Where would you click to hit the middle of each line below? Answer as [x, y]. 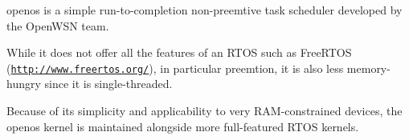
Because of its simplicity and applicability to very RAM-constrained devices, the [204, 111]
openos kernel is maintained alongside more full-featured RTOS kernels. [183, 126]
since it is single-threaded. [108, 84]
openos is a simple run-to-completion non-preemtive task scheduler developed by [204, 10]
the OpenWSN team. [58, 25]
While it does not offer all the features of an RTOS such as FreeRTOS [179, 52]
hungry [24, 84]
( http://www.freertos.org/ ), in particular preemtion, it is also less [175, 68]
